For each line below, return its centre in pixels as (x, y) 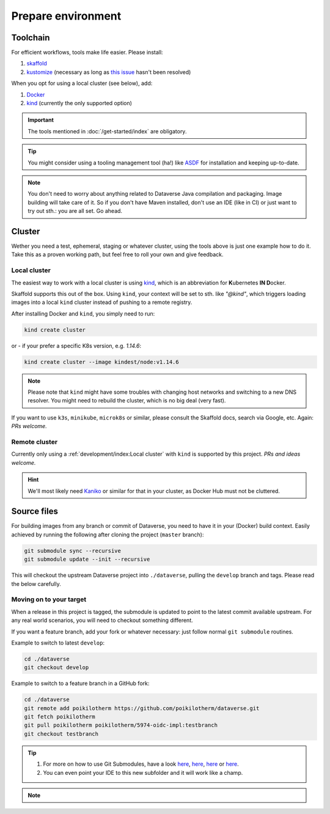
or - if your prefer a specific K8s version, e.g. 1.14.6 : (76, 346)
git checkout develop (57, 668)
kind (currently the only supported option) (79, 103)
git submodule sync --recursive (73, 551)
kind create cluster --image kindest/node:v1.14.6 (102, 362)
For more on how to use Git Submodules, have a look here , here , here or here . (141, 764)
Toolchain (31, 38)
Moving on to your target (49, 599)
